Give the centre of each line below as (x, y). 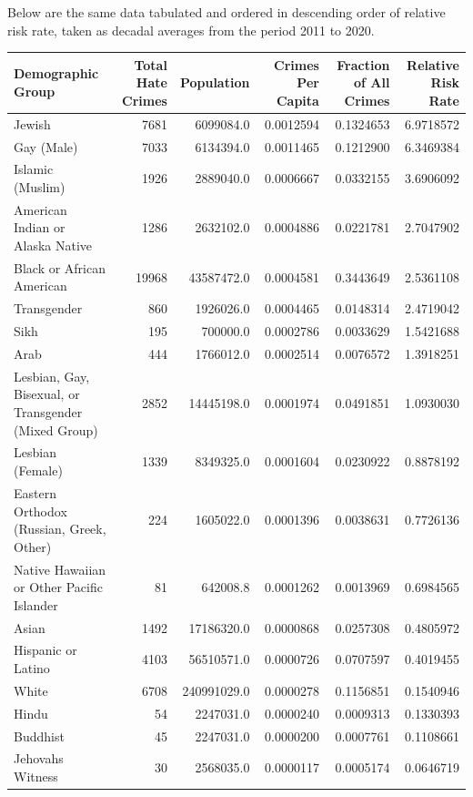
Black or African (60, 267)
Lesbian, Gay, (52, 376)
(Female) (38, 470)
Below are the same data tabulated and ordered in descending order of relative (226, 12)
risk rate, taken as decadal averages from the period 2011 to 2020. (191, 30)
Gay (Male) (46, 146)
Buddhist (39, 736)
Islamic (34, 169)
